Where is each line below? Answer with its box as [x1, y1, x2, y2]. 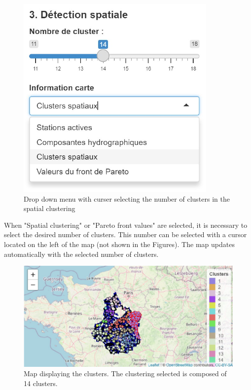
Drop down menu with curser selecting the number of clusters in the [24, 193, 230, 204]
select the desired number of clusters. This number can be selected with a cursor [4, 229, 247, 240]
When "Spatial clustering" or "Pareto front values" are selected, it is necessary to [4, 219, 248, 230]
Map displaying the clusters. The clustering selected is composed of [24, 368, 227, 379]
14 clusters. [24, 378, 58, 389]
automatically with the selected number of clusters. [4, 248, 159, 259]
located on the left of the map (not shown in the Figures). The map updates [4, 239, 235, 249]
